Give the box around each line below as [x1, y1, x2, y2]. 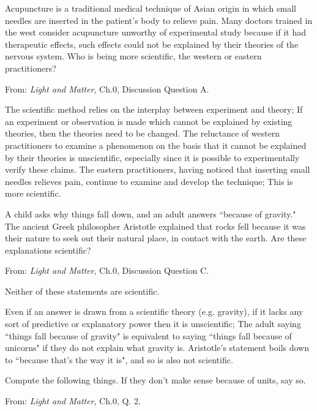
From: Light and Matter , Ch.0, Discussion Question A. [5, 82, 209, 95]
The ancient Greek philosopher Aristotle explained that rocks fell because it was [5, 219, 306, 232]
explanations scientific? [5, 243, 91, 256]
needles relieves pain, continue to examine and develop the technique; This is [5, 175, 293, 187]
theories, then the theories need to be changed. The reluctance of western [5, 127, 280, 140]
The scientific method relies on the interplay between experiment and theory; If [5, 103, 303, 116]
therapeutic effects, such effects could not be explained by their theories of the [5, 37, 299, 50]
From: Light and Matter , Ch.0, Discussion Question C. [5, 264, 209, 277]
